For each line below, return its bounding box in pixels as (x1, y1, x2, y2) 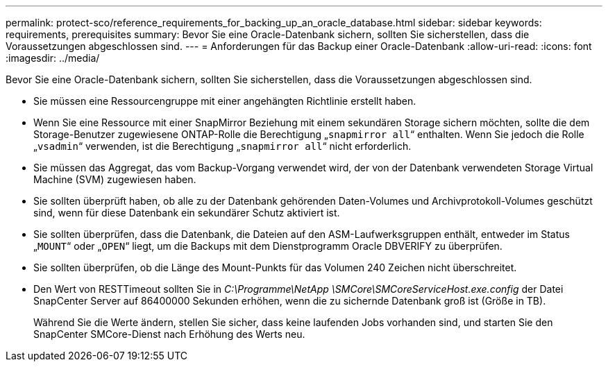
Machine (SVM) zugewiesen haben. (33, 173, 196, 185)
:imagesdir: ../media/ (6, 52, 100, 64)
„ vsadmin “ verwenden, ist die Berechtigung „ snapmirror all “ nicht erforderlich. (33, 140, 412, 152)
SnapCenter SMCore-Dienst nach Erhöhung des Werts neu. (33, 328, 305, 340)
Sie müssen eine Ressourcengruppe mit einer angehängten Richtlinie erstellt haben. (33, 95, 416, 107)
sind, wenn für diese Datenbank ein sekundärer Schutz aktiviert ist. (33, 207, 340, 219)
